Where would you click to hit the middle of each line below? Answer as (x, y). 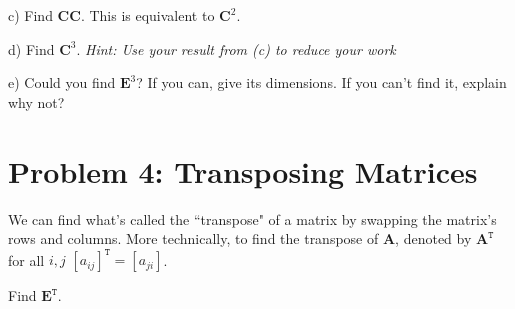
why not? (36, 101)
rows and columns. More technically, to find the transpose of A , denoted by (240, 238)
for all (26, 259)
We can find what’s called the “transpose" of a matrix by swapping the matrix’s (252, 218)
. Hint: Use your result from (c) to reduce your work (236, 48)
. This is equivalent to (147, 15)
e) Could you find (62, 82)
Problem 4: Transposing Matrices (243, 170)
